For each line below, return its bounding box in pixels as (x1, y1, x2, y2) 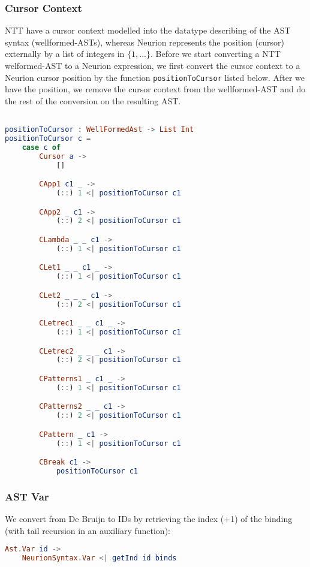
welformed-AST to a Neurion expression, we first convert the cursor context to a (5, 59, 300, 71)
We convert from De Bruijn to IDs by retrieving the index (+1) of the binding (5, 512, 293, 525)
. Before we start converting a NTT (150, 47, 281, 60)
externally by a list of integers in (5, 47, 125, 60)
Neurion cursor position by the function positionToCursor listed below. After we (5, 71, 305, 83)
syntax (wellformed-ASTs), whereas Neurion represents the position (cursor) (5, 35, 284, 48)
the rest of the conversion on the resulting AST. (5, 94, 181, 107)
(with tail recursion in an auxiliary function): (5, 524, 170, 536)
